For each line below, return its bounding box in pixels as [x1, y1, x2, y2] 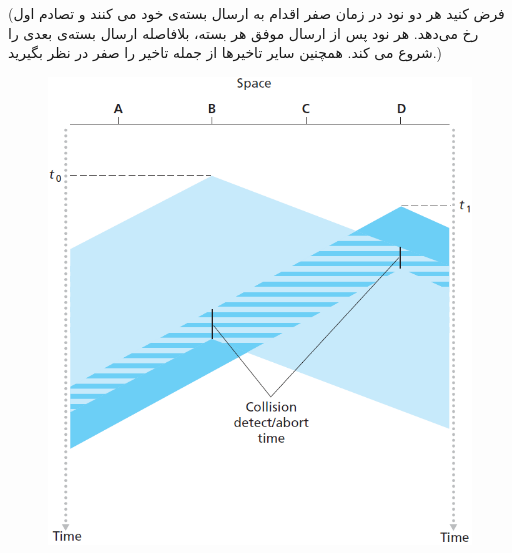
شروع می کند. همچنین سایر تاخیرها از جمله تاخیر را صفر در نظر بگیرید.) [8, 42, 443, 63]
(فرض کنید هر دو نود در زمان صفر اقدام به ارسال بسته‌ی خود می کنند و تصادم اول [8, 3, 505, 23]
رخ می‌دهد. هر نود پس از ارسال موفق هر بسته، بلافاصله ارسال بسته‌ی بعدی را [8, 22, 479, 43]
